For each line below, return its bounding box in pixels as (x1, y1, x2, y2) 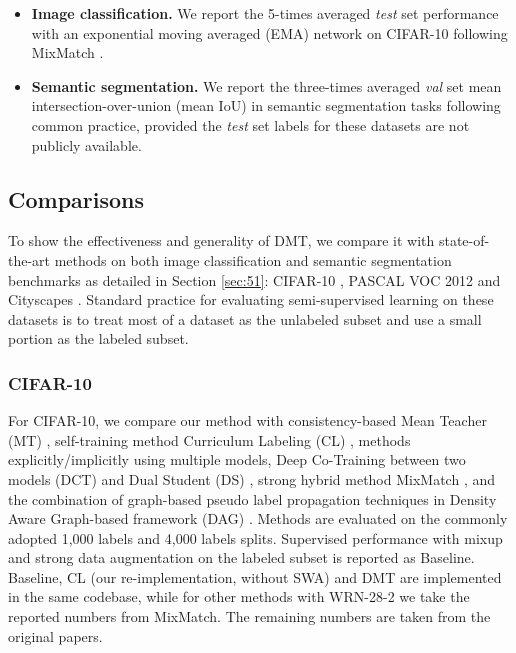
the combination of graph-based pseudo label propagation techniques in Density (8, 488, 497, 509)
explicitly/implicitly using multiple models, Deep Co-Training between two (8, 449, 466, 470)
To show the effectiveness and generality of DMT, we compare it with (8, 230, 435, 251)
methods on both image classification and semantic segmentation (54, 249, 452, 270)
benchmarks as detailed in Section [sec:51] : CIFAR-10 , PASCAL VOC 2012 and (8, 269, 501, 290)
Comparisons (8, 183, 145, 214)
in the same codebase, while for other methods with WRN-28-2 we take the (8, 586, 470, 607)
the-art (8, 249, 51, 270)
